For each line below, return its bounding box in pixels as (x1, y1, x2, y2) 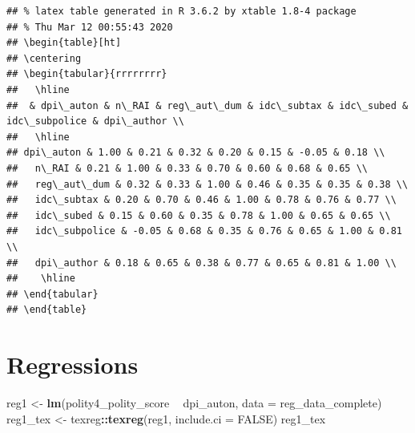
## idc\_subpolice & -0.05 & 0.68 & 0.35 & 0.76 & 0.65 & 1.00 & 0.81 (6, 225, 402, 237)
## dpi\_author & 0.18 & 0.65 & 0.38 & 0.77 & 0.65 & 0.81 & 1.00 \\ (6, 257, 397, 269)
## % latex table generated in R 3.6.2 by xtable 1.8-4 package (6, 6, 357, 17)
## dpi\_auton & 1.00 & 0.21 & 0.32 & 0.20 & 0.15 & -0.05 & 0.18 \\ (6, 147, 385, 159)
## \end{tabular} (6, 288, 99, 300)
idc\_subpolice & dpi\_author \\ (6, 115, 184, 127)
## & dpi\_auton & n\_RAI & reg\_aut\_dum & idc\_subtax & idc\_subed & (6, 99, 409, 111)
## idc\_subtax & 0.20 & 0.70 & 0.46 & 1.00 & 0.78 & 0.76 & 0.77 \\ (6, 194, 397, 206)
